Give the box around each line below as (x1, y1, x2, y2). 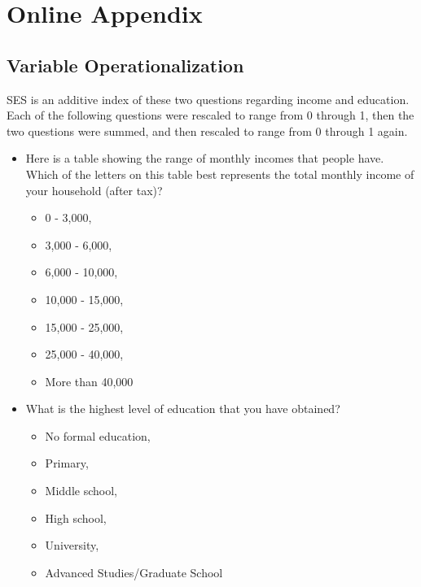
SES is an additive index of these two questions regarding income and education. (7, 90, 410, 107)
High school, (45, 509, 107, 526)
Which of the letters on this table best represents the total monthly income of (25, 165, 414, 182)
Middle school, (45, 482, 117, 499)
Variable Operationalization (7, 52, 244, 77)
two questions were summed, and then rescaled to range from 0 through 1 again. (7, 122, 408, 139)
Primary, (45, 454, 89, 472)
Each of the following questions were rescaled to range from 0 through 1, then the (7, 107, 414, 124)
